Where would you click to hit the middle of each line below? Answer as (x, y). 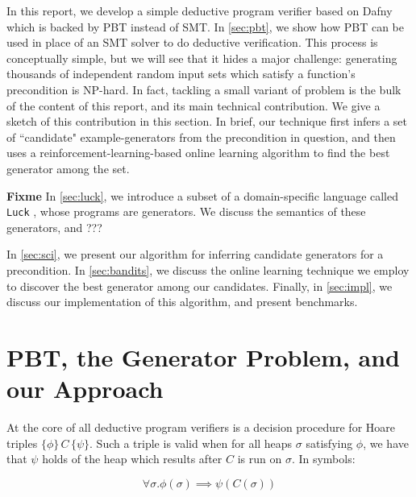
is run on (260, 459)
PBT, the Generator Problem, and (203, 356)
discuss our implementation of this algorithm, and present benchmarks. (182, 302)
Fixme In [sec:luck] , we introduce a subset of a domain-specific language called (203, 195)
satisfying (329, 443)
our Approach (85, 389)
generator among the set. (68, 168)
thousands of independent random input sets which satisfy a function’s (181, 74)
